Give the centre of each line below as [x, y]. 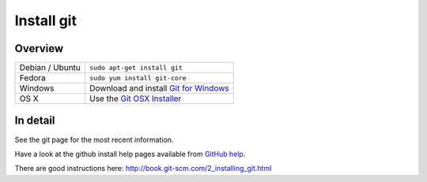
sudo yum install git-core [138, 78]
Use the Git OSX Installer [136, 98]
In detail [35, 121]
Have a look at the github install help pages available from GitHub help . [130, 154]
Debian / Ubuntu [50, 68]
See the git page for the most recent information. [94, 139]
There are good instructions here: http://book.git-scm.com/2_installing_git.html [143, 169]
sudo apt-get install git [136, 67]
